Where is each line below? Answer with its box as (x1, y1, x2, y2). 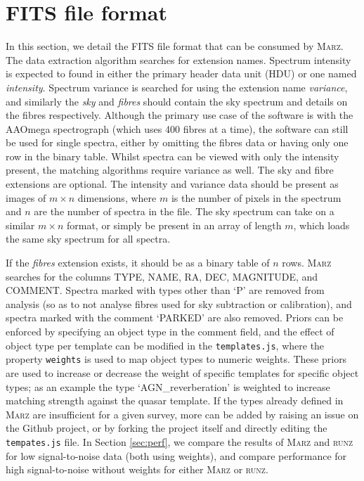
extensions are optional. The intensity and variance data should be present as (6, 177, 339, 191)
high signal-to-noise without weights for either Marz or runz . (6, 462, 268, 477)
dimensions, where (77, 190, 157, 205)
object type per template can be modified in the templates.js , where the (6, 338, 325, 352)
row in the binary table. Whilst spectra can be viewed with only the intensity (6, 148, 339, 163)
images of (6, 190, 46, 205)
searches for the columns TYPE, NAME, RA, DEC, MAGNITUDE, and (6, 269, 318, 283)
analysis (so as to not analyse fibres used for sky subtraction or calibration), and (6, 296, 352, 311)
